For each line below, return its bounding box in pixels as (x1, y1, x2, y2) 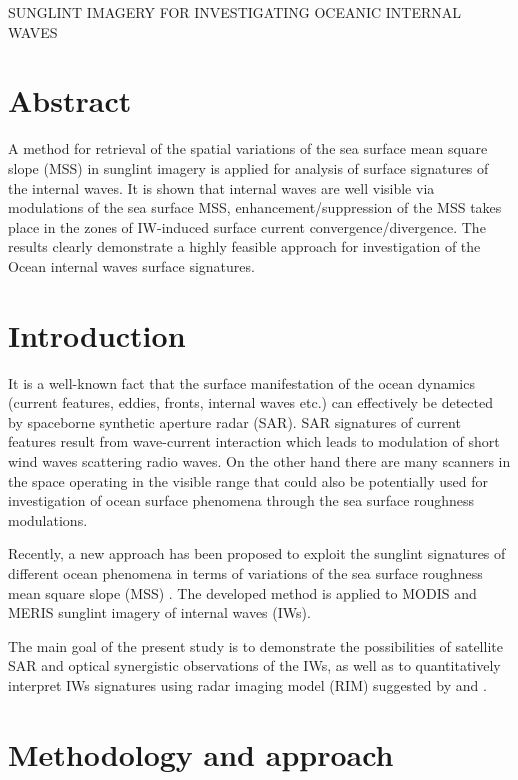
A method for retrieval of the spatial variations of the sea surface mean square (8, 138, 488, 159)
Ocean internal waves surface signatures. (8, 255, 255, 276)
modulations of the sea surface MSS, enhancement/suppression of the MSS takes (8, 197, 502, 218)
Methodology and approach (8, 733, 394, 774)
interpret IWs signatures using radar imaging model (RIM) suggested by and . (8, 674, 487, 695)
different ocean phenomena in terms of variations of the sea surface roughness (8, 562, 483, 583)
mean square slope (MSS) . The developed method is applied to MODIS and (8, 582, 477, 603)
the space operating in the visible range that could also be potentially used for (8, 470, 488, 491)
